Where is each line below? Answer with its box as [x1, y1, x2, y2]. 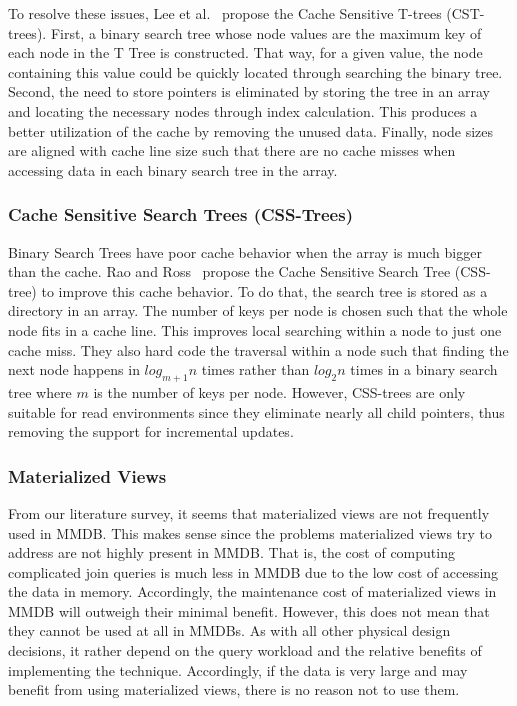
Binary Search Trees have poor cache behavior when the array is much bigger [8, 241, 482, 262]
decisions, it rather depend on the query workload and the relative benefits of [8, 640, 482, 661]
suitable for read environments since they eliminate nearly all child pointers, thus [8, 401, 505, 422]
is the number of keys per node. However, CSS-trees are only [93, 381, 466, 402]
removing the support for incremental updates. [8, 421, 294, 442]
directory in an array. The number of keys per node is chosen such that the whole [8, 300, 508, 321]
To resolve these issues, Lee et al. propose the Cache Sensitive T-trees [8, 3, 442, 23]
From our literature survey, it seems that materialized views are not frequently [8, 502, 490, 523]
